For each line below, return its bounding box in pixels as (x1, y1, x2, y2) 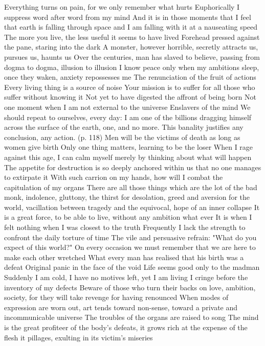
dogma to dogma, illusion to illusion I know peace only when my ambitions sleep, (4, 61, 259, 72)
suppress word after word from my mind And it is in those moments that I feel (4, 11, 251, 22)
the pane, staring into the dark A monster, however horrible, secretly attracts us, (4, 41, 258, 52)
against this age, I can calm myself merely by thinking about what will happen (4, 151, 252, 162)
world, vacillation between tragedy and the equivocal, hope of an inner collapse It (4, 201, 260, 212)
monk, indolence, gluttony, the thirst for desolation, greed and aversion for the (4, 192, 250, 202)
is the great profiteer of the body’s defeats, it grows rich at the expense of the (4, 322, 248, 332)
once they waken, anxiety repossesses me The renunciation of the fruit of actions (4, 72, 256, 82)
